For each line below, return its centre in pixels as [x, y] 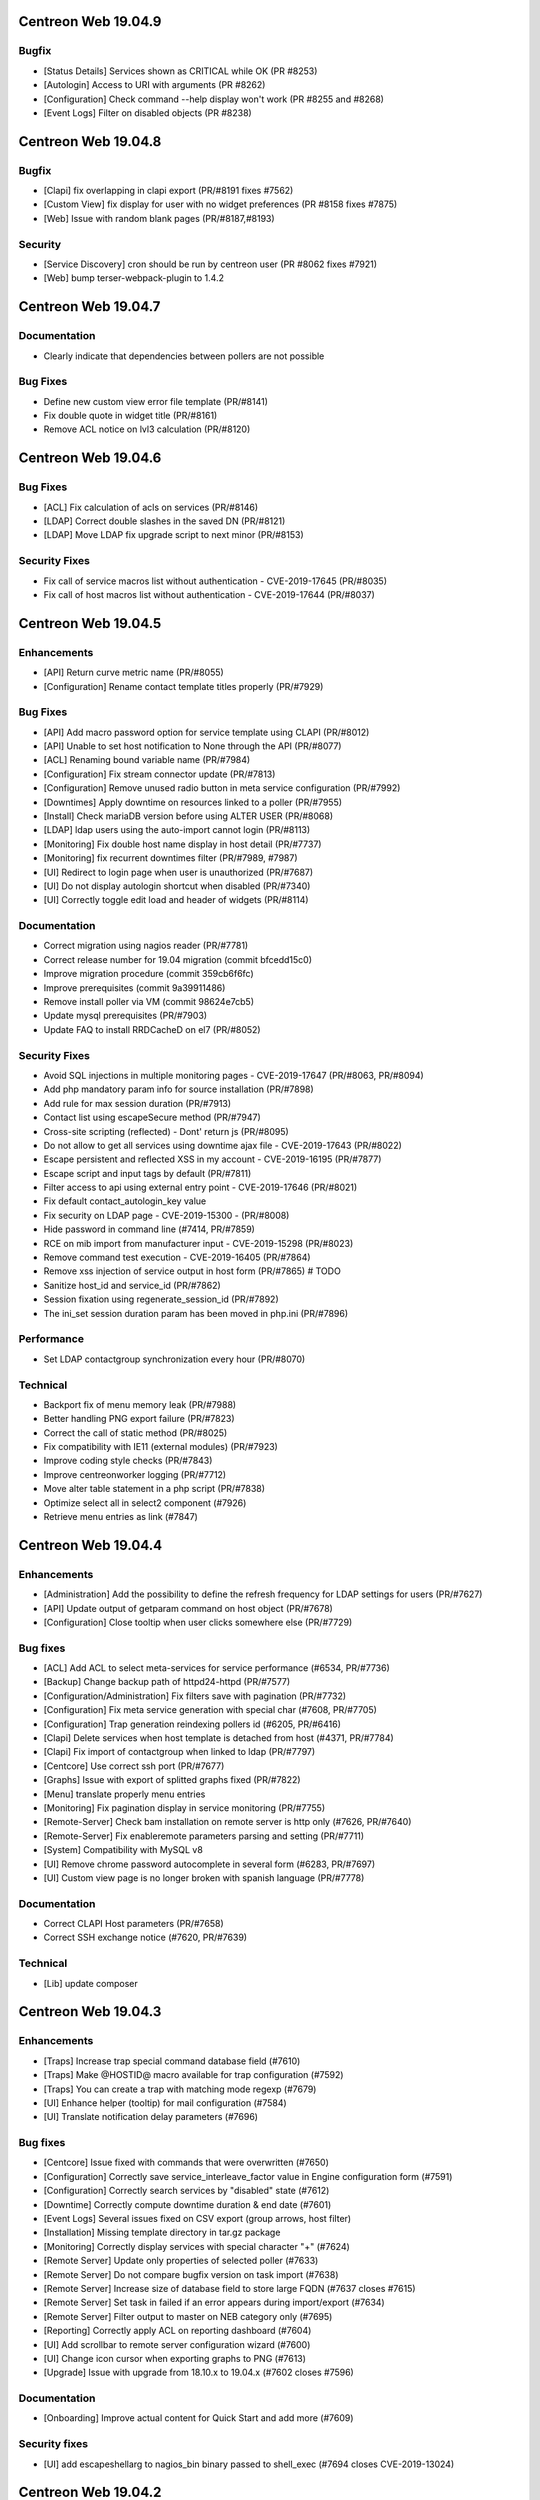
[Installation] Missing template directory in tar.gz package [162, 2232]
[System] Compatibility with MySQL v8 [123, 1850]
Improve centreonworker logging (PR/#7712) [135, 1474]
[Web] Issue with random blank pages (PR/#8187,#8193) [159, 218]
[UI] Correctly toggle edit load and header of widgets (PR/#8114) [176, 900]
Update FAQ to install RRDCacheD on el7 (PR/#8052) [152, 1029]
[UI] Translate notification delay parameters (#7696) [151, 2117]
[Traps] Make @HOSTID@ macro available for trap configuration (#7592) [193, 2075]
